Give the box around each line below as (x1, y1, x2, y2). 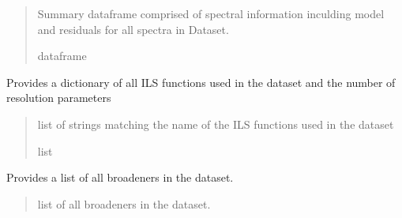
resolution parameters (6, 89, 111, 106)
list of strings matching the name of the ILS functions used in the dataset (37, 115, 394, 132)
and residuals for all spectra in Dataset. (37, 21, 229, 37)
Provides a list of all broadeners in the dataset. (6, 169, 234, 186)
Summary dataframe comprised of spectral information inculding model (37, 6, 385, 21)
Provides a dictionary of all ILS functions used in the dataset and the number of (6, 73, 396, 90)
